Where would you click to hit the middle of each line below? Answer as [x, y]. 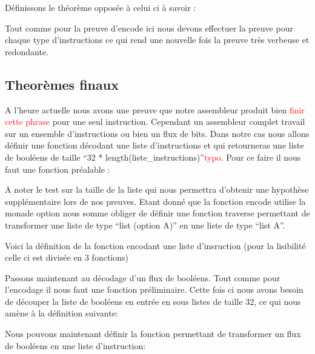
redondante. [27, 51]
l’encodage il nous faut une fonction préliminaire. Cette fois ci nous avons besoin [154, 289]
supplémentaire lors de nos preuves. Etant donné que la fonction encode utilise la [155, 201]
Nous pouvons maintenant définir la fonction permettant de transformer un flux [153, 334]
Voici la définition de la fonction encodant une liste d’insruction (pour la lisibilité [155, 245]
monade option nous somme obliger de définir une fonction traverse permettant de [157, 213]
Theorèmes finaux [62, 84]
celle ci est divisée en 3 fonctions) [67, 257]
